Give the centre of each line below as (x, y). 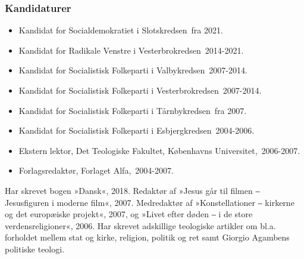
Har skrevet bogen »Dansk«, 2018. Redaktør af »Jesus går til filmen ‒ (132, 190)
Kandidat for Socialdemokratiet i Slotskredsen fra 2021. (121, 30)
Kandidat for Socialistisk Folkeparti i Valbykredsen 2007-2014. (133, 70)
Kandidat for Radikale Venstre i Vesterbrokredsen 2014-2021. (131, 50)
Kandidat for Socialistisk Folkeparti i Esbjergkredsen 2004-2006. (137, 130)
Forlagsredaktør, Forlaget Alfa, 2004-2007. (96, 170)
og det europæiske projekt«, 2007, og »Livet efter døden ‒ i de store (129, 214)
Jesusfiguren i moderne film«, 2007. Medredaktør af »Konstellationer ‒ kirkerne (150, 202)
